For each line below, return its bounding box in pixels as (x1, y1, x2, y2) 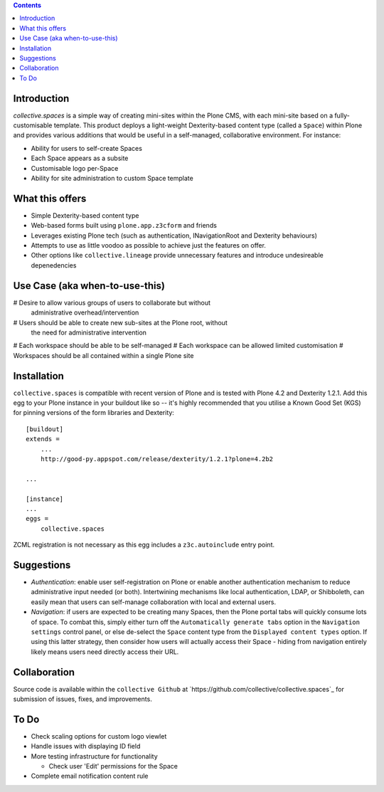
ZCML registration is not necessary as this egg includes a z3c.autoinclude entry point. (13, 541, 275, 549)
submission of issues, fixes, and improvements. (13, 695, 152, 704)
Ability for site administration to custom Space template (31, 174, 193, 182)
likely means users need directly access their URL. (31, 648, 179, 656)
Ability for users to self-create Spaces (31, 144, 142, 152)
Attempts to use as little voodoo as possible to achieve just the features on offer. (31, 241, 267, 250)
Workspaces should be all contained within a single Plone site (13, 351, 194, 359)
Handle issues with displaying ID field (31, 742, 141, 751)
